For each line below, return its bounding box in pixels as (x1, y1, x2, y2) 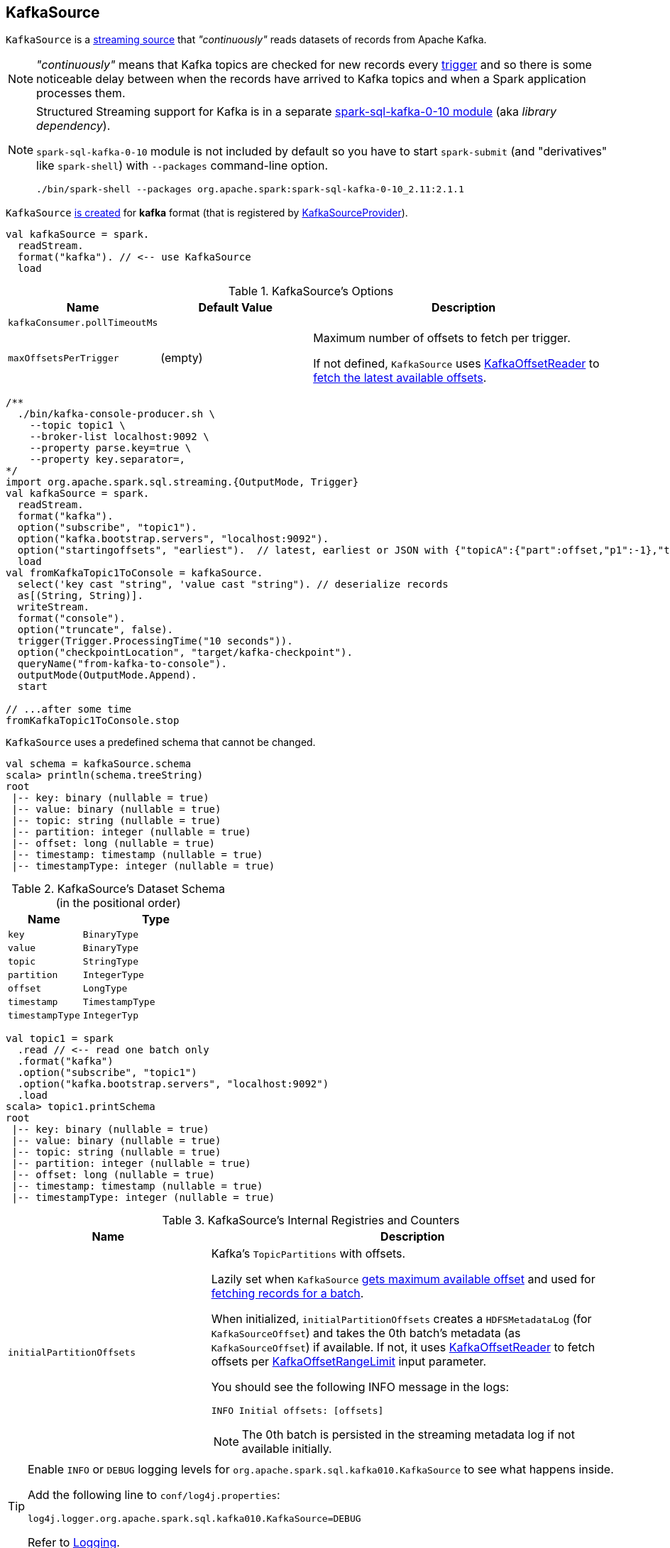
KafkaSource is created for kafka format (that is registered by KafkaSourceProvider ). (6, 207, 408, 219)
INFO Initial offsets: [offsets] (211, 1405, 384, 1417)
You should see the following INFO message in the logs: (211, 1380, 510, 1395)
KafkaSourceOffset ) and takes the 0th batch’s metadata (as (211, 1326, 521, 1341)
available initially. (241, 1442, 332, 1456)
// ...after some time (6, 703, 132, 715)
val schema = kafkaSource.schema (6, 758, 192, 770)
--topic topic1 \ (29, 419, 126, 432)
